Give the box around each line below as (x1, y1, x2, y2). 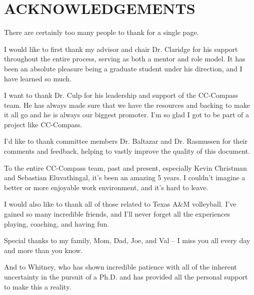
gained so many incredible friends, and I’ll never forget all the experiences (4, 209, 230, 219)
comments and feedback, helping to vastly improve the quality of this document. (4, 146, 250, 156)
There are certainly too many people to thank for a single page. (4, 27, 199, 37)
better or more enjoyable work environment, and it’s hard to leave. (4, 182, 208, 192)
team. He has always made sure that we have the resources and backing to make (4, 99, 250, 110)
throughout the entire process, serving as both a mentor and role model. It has (4, 53, 245, 64)
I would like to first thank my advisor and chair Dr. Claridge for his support (4, 43, 238, 54)
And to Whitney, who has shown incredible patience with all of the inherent (4, 262, 237, 272)
